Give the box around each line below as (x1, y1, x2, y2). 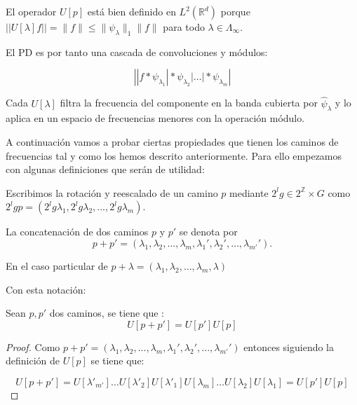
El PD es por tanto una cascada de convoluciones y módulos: (6, 44, 268, 59)
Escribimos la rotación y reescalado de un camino (6, 185, 218, 200)
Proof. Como (6, 339, 60, 354)
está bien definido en (87, 4, 176, 18)
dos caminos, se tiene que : (49, 306, 164, 320)
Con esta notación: (6, 282, 86, 296)
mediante (229, 185, 269, 200)
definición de (6, 353, 60, 368)
